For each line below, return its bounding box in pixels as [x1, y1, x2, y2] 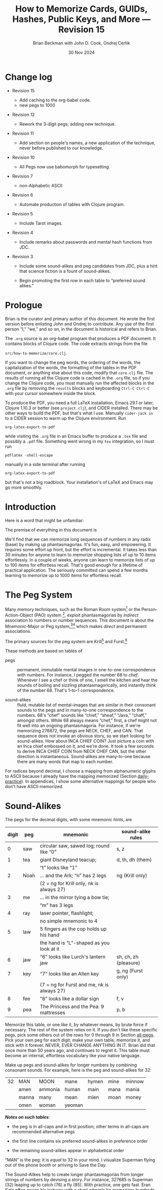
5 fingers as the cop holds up [39, 926, 107, 932]
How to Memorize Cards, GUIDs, [15, 3, 148, 15]
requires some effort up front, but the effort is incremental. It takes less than [5, 546, 157, 552]
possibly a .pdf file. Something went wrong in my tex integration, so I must [5, 438, 154, 444]
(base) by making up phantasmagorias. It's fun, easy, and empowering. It [5, 541, 151, 547]
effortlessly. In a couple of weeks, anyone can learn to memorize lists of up [5, 557, 155, 562]
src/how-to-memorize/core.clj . [5, 350, 67, 356]
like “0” [39, 848, 57, 855]
